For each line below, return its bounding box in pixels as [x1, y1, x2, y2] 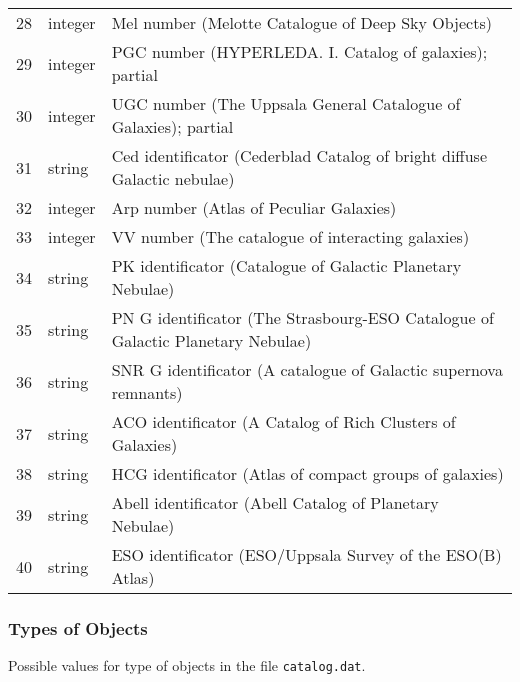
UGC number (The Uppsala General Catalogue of [111, 92, 461, 115]
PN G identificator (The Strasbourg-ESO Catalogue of [111, 306, 494, 329]
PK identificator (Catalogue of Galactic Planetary [111, 254, 462, 277]
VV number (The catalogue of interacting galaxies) [111, 225, 470, 248]
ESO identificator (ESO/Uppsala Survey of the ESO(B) [111, 543, 502, 566]
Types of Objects [8, 615, 148, 640]
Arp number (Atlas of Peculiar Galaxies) [111, 196, 397, 219]
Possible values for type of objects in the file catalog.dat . [8, 655, 366, 676]
